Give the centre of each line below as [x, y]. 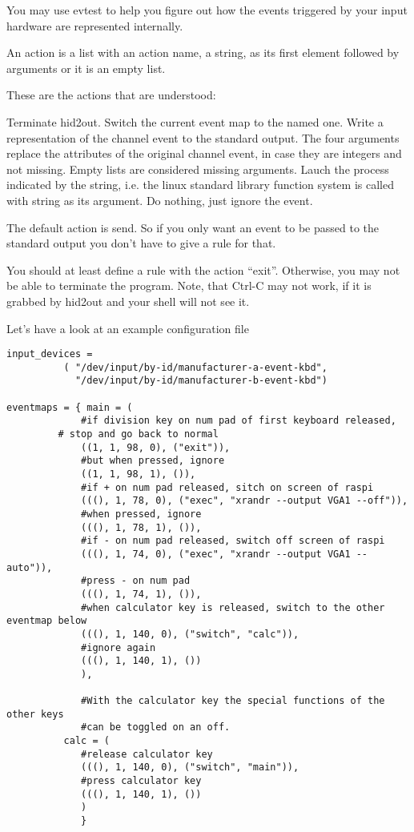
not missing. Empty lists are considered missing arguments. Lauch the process [198, 169]
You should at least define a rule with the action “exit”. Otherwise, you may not [203, 269]
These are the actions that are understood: [111, 95]
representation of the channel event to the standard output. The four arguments [203, 137]
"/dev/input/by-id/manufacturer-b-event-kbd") [201, 381]
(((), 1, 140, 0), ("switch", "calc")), [190, 634]
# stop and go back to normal [138, 434]
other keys [35, 714]
